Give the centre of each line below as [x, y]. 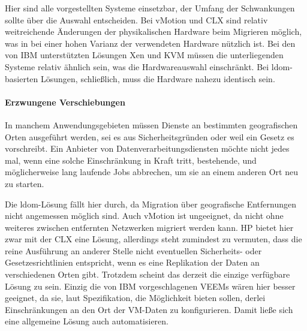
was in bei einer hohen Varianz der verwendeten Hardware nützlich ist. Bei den [150, 43]
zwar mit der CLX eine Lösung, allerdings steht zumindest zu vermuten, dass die [153, 239]
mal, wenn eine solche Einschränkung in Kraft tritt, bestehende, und [131, 160]
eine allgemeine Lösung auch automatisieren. [87, 321]
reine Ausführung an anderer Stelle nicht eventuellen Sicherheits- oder [133, 250]
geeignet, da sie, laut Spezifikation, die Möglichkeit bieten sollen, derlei [135, 298]
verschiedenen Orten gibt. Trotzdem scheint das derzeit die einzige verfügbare [148, 274]
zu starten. [25, 183]
